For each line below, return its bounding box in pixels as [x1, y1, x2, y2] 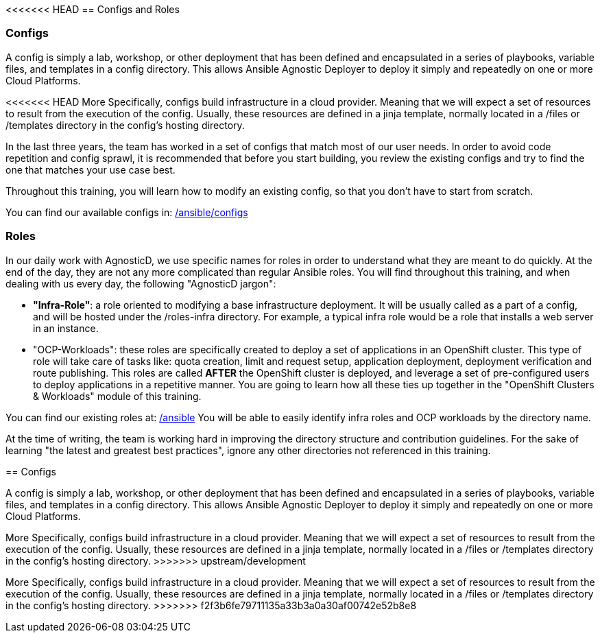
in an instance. [33, 322, 99, 334]
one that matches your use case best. [5, 163, 176, 176]
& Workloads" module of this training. [33, 390, 202, 402]
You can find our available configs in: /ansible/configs [5, 206, 248, 218]
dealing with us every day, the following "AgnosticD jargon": [5, 277, 276, 290]
